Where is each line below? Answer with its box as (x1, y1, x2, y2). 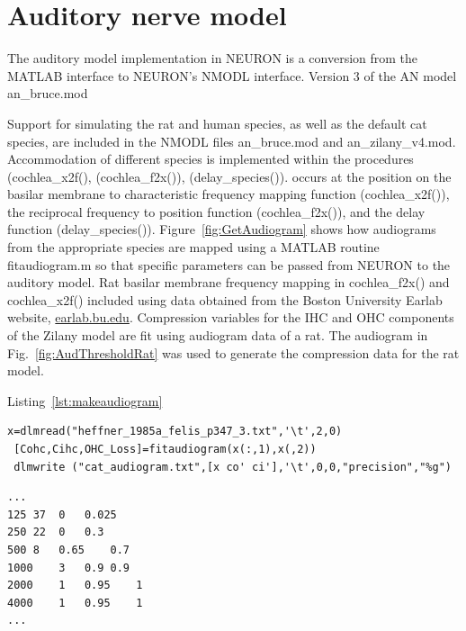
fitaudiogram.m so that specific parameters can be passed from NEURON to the (7, 255, 451, 274)
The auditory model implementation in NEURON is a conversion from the (7, 49, 418, 68)
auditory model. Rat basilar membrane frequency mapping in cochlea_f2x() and (7, 273, 450, 292)
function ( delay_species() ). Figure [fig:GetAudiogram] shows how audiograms (7, 220, 436, 239)
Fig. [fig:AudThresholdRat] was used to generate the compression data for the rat (7, 343, 460, 362)
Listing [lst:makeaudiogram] (7, 391, 163, 410)
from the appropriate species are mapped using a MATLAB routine (7, 238, 380, 257)
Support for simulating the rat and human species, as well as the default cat (7, 113, 427, 132)
